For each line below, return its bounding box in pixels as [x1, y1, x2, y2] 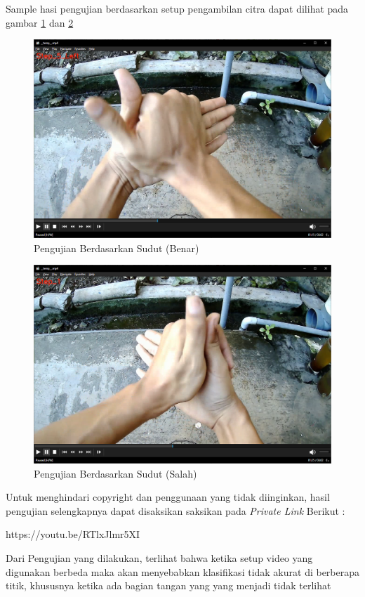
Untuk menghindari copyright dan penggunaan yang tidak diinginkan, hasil [6, 490, 330, 504]
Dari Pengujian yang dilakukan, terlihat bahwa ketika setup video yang [6, 550, 313, 565]
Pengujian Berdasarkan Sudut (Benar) [34, 240, 199, 255]
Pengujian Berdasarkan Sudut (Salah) [34, 466, 197, 480]
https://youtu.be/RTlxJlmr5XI [6, 527, 140, 542]
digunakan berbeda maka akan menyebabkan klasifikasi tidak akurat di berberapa [6, 564, 360, 579]
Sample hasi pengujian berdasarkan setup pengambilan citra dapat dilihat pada [6, 1, 349, 15]
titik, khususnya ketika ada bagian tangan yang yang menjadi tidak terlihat [6, 578, 331, 593]
